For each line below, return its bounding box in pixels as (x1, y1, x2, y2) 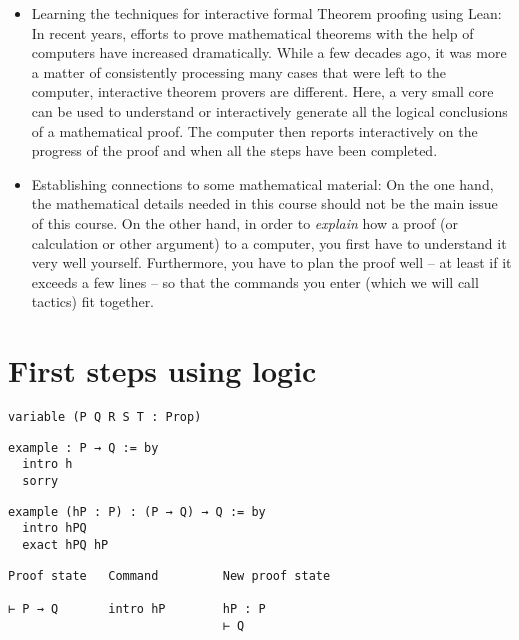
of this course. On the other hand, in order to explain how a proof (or (31, 212, 458, 233)
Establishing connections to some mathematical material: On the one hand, (31, 173, 494, 194)
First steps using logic (8, 350, 317, 391)
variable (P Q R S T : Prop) (8, 410, 202, 425)
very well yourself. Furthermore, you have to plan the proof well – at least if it (31, 252, 512, 273)
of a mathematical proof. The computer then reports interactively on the (31, 120, 478, 141)
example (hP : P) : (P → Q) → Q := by (8, 504, 266, 519)
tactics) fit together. (31, 291, 155, 312)
